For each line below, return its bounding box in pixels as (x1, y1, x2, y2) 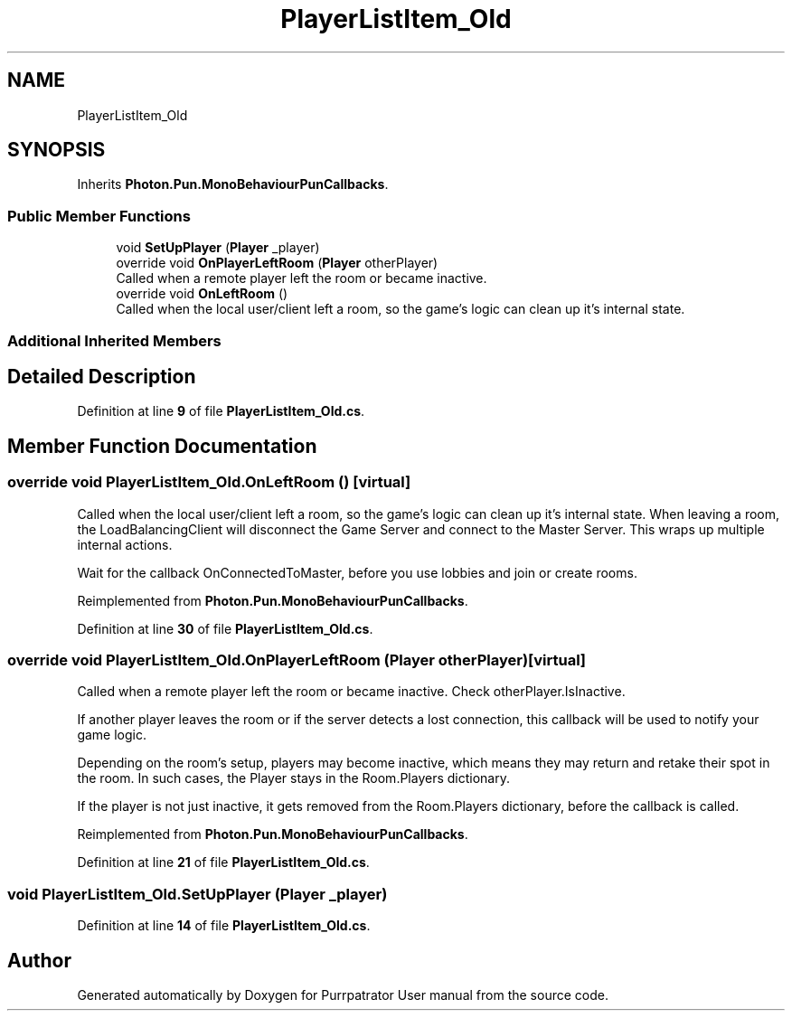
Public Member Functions (7, 206, 191, 225)
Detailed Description (7, 364, 196, 388)
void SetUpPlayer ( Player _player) (116, 240, 320, 256)
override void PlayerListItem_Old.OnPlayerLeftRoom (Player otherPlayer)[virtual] (7, 651, 587, 669)
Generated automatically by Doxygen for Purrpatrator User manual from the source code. (77, 986, 608, 1003)
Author (7, 948, 71, 972)
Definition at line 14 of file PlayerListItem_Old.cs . (77, 918, 371, 934)
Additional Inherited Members (7, 331, 222, 350)
